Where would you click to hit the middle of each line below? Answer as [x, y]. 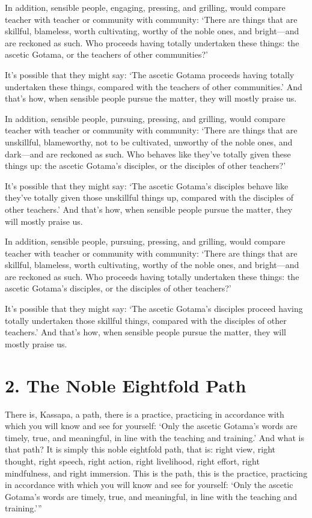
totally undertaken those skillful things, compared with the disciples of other [146, 320]
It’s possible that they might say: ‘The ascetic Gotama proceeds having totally [150, 74]
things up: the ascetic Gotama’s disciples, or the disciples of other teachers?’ [145, 166]
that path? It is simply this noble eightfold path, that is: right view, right [140, 449]
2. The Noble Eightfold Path [126, 385]
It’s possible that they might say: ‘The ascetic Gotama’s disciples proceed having [154, 309]
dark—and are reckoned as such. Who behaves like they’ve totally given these [148, 154]
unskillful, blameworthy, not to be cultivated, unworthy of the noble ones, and [149, 142]
